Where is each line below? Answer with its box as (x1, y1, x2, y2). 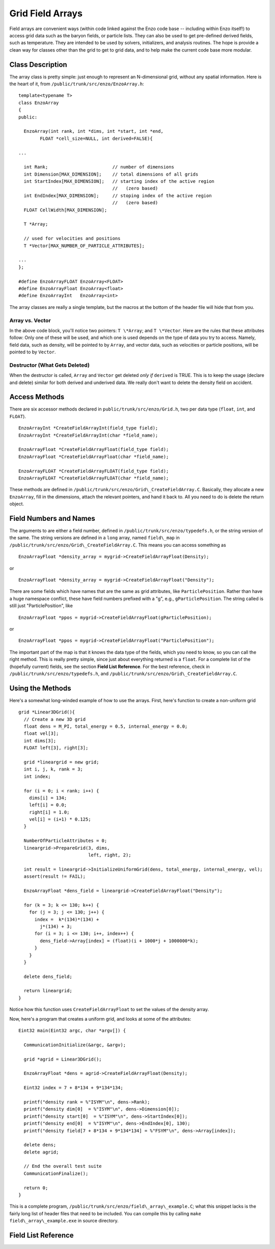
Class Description (9, 60, 67, 69)
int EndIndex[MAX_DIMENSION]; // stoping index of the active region (23, 193, 212, 199)
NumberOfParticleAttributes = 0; (23, 838, 107, 844)
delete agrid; (23, 1149, 59, 1155)
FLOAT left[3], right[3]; (23, 745, 89, 751)
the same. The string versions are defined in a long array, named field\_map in (9, 535, 180, 541)
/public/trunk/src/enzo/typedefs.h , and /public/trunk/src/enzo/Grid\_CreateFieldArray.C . (9, 670, 237, 677)
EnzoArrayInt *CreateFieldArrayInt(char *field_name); (18, 432, 158, 438)
